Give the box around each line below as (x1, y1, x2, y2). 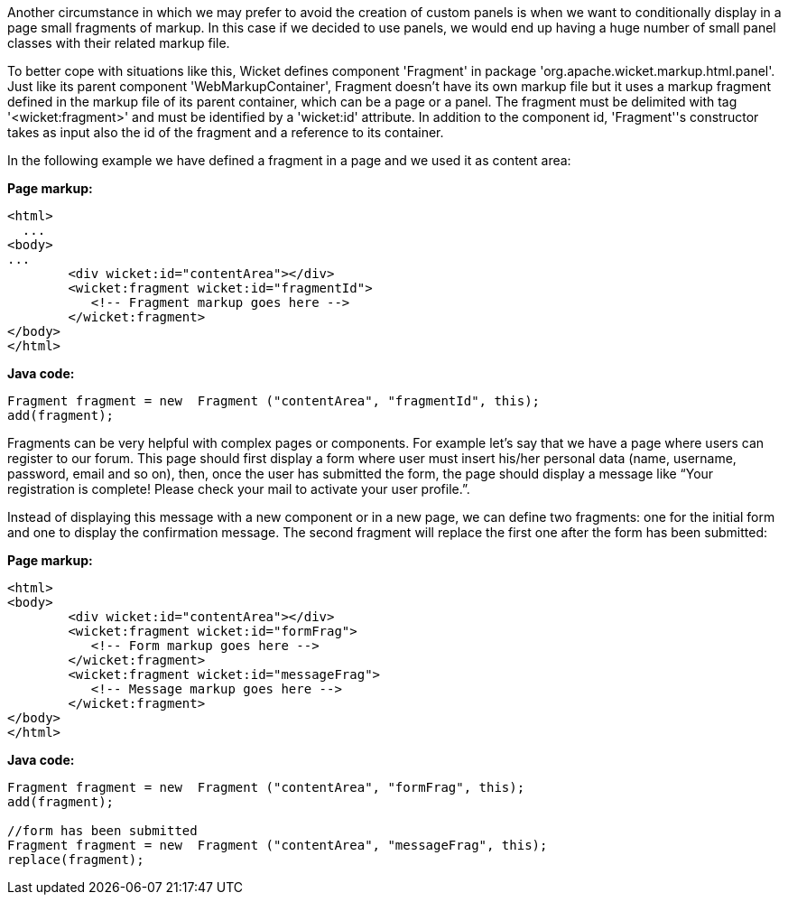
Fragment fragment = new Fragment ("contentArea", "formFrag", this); (7, 780, 525, 795)
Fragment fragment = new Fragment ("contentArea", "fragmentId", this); (7, 394, 541, 408)
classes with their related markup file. (7, 35, 230, 51)
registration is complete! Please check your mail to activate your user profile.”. (7, 481, 470, 497)
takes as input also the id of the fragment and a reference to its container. (7, 125, 444, 140)
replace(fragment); (7, 852, 144, 867)
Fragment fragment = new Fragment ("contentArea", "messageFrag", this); (7, 838, 548, 852)
